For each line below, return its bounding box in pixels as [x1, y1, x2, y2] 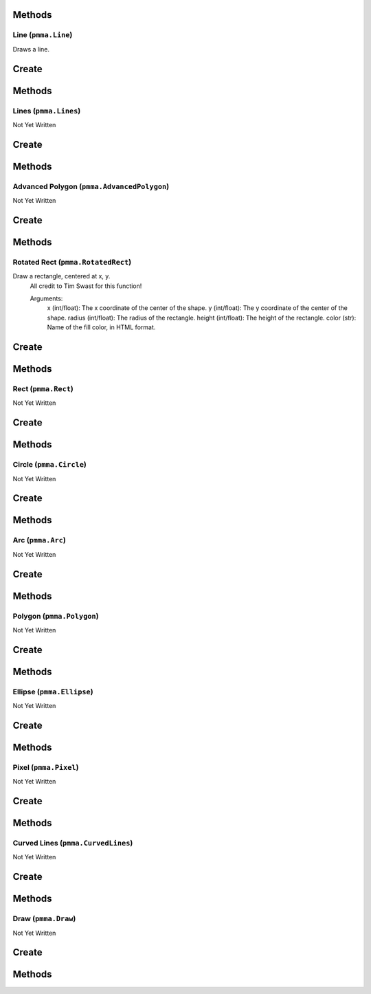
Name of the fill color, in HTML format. [47, 323, 156, 331]
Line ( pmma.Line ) [12, 30, 73, 40]
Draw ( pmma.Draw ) [12, 914, 76, 924]
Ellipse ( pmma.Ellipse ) [12, 687, 93, 696]
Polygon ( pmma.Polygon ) [12, 611, 99, 621]
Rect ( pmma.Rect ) [12, 384, 74, 394]
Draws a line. [12, 45, 50, 53]
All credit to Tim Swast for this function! [30, 282, 142, 290]
